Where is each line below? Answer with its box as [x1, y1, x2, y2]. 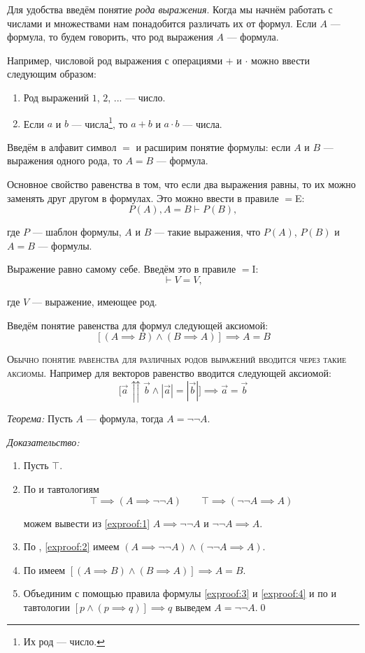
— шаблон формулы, [32, 224, 122, 239]
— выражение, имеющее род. [31, 294, 157, 308]
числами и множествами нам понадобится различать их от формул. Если [7, 15, 317, 30]
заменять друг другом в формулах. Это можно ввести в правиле [7, 190, 279, 205]
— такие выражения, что [154, 224, 261, 239]
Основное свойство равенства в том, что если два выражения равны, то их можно [7, 177, 356, 191]
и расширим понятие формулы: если [136, 139, 291, 154]
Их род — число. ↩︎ [23, 633, 105, 648]
